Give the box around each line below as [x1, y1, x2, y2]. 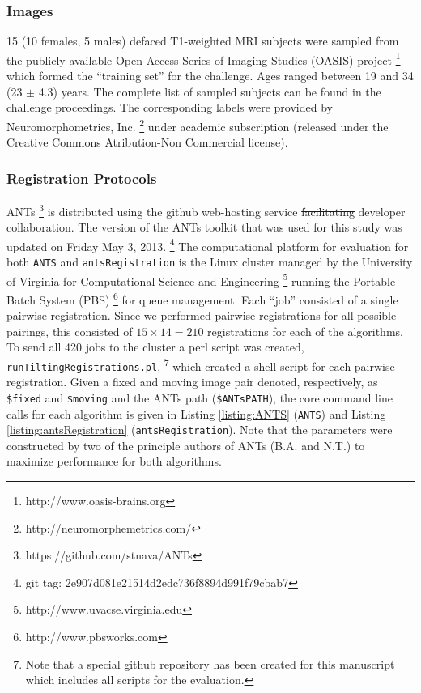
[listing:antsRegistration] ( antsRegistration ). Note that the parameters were [6, 421, 393, 438]
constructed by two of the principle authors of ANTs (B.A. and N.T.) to [6, 436, 365, 453]
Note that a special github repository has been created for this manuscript [25, 655, 395, 672]
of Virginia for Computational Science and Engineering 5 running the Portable [6, 270, 396, 289]
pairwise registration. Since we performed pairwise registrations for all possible [6, 307, 397, 324]
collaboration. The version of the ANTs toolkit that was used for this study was [6, 219, 402, 236]
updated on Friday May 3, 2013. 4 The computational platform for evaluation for [6, 235, 409, 254]
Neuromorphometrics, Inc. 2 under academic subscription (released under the [6, 115, 389, 134]
